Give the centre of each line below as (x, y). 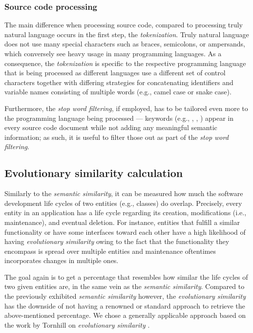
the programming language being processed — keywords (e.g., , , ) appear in (119, 118)
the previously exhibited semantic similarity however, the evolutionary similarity (125, 296)
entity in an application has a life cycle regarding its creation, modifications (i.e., (126, 212)
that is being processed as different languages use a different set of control (115, 73)
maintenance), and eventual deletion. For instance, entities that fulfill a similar (122, 222)
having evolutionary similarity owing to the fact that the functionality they (117, 241)
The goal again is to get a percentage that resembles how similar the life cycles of (126, 277)
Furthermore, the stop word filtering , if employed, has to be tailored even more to (126, 108)
